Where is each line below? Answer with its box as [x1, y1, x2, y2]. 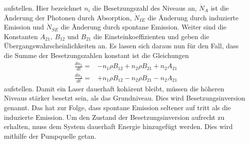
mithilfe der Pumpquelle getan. [4, 130, 96, 141]
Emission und [4, 22, 44, 32]
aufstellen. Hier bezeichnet [4, 3, 82, 13]
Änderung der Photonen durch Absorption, [4, 12, 132, 22]
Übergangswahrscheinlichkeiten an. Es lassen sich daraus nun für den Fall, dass [4, 41, 239, 51]
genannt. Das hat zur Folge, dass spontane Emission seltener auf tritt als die [4, 102, 231, 112]
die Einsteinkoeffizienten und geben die [93, 31, 209, 41]
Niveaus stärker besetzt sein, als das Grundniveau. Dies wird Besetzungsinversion [4, 93, 246, 103]
